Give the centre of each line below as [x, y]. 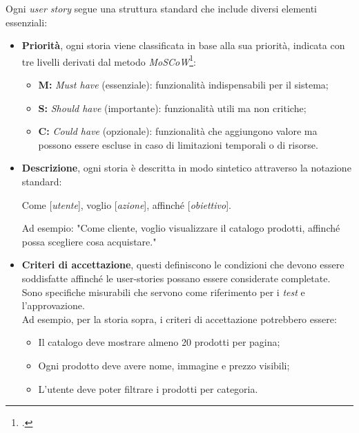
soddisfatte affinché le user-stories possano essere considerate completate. [176, 278]
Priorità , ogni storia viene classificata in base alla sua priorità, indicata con [183, 45]
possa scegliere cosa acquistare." [89, 241]
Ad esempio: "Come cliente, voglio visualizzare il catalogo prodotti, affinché [181, 228]
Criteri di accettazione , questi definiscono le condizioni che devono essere [183, 265]
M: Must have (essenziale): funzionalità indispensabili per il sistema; [183, 85]
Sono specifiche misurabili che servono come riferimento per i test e [163, 292]
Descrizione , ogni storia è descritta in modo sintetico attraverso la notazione [186, 168]
